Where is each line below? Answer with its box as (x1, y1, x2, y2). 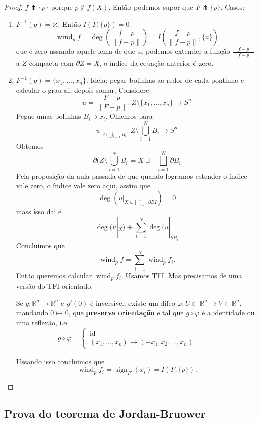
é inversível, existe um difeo (90, 297, 175, 308)
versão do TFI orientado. (16, 280, 93, 291)
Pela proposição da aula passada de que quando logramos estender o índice (16, 170, 247, 181)
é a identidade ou (202, 307, 255, 318)
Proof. (4, 2, 23, 12)
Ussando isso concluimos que (16, 356, 105, 366)
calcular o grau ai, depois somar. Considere (16, 84, 149, 95)
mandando (16, 307, 48, 318)
